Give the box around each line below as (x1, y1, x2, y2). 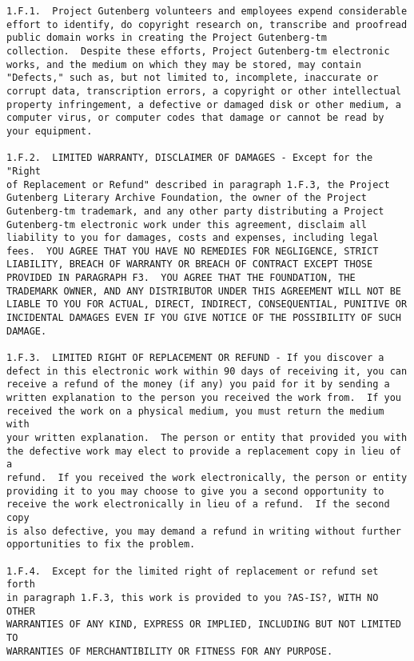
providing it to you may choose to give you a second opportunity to (6, 485, 384, 497)
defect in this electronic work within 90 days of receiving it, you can (6, 365, 408, 377)
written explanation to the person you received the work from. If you (6, 392, 401, 404)
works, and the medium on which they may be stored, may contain (6, 58, 361, 70)
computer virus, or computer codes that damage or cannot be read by (6, 112, 384, 124)
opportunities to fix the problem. (6, 539, 196, 551)
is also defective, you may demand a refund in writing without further (6, 525, 401, 537)
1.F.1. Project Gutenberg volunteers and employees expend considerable (6, 6, 408, 17)
